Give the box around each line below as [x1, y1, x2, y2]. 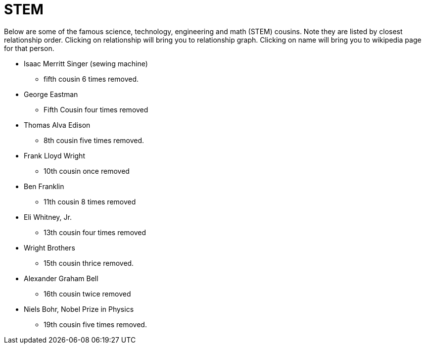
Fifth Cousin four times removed [44, 105, 148, 114]
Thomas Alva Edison [24, 120, 91, 129]
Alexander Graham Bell [24, 274, 98, 283]
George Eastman [24, 90, 78, 99]
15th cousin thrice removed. [44, 258, 134, 267]
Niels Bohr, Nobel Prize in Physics [24, 304, 134, 313]
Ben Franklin [24, 182, 64, 191]
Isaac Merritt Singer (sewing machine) [24, 59, 148, 68]
